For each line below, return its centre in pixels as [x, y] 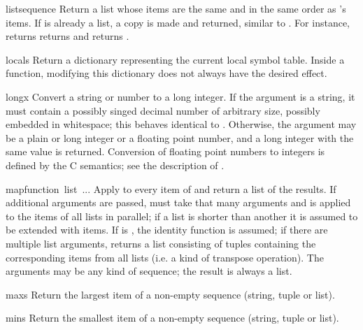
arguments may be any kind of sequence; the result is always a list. [149, 271]
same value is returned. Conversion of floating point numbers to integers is [165, 151]
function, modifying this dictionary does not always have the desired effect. [166, 73]
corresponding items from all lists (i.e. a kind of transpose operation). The [165, 257]
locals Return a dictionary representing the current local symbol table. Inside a [175, 59]
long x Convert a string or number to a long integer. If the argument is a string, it [180, 96]
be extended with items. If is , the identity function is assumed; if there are [167, 230]
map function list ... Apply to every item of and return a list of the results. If [171, 188]
